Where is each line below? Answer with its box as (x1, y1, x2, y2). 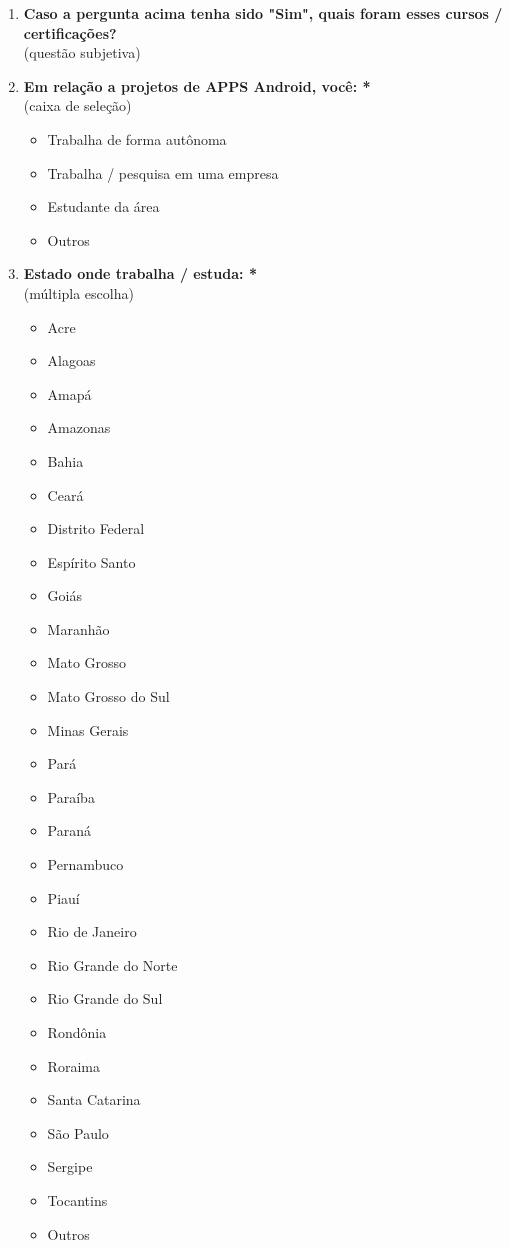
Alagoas (47, 350, 96, 371)
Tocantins (47, 1189, 108, 1210)
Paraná (47, 820, 92, 841)
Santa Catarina (47, 1089, 141, 1110)
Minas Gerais (47, 719, 129, 740)
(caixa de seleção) (23, 95, 132, 116)
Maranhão (47, 618, 110, 639)
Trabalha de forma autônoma (47, 128, 227, 149)
